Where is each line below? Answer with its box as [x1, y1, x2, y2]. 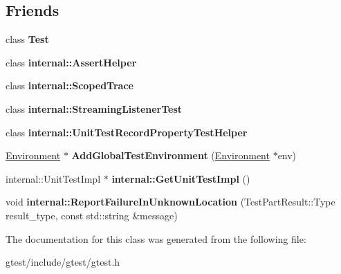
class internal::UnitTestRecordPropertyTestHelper [6, 125, 248, 139]
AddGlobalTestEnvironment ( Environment [71, 148, 270, 163]
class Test [6, 32, 49, 46]
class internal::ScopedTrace [6, 78, 133, 93]
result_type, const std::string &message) [6, 208, 178, 222]
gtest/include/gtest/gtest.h [6, 255, 120, 269]
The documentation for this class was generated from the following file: [6, 231, 306, 246]
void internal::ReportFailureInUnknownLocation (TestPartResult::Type [6, 194, 335, 209]
